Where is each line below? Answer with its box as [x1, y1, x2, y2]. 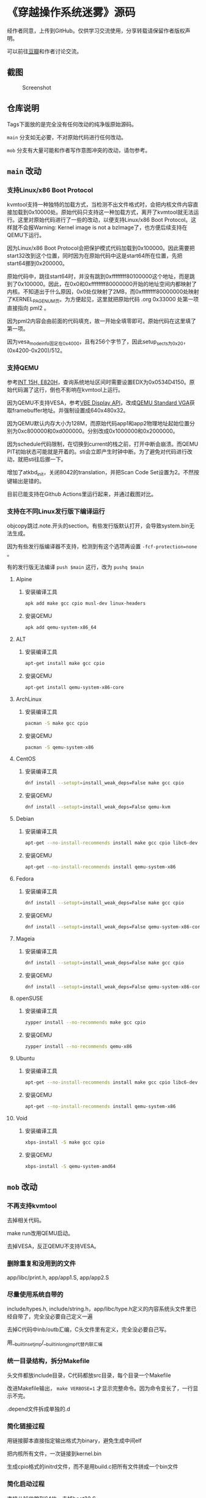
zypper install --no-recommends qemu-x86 [24, 1043, 132, 1050]
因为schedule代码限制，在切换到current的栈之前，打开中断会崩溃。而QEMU [7, 441, 199, 448]
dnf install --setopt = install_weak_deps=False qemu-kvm [24, 804, 171, 810]
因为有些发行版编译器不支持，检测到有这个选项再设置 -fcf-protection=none [7, 543, 197, 550]
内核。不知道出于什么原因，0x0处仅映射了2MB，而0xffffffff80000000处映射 [7, 288, 199, 295]
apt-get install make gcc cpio [24, 660, 105, 666]
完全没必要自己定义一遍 [33, 1313, 93, 1320]
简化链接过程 [7, 1422, 45, 1431]
